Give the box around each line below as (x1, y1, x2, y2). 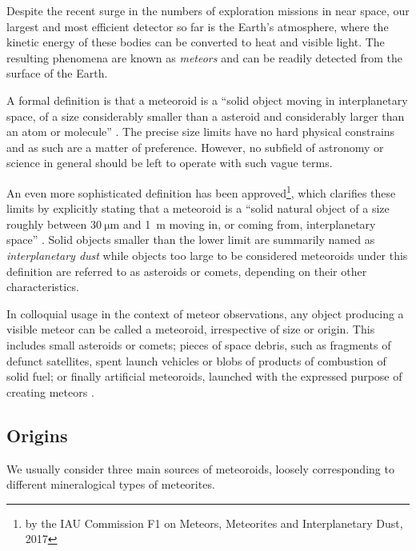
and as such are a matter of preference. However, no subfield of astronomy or (6, 138, 384, 155)
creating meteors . (6, 383, 94, 400)
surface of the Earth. (6, 65, 108, 82)
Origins (6, 422, 68, 447)
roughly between (6, 215, 87, 232)
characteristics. (6, 278, 79, 295)
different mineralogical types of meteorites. (6, 476, 215, 493)
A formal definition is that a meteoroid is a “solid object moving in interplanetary (6, 91, 408, 108)
